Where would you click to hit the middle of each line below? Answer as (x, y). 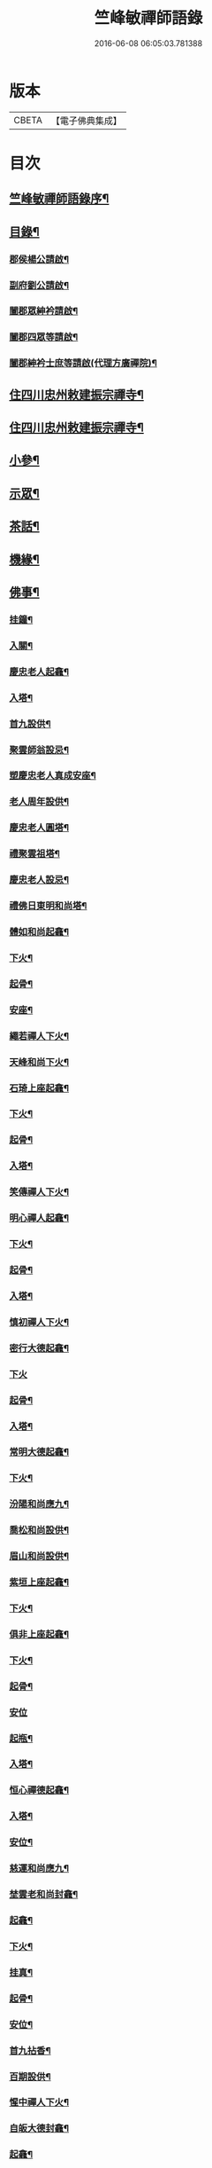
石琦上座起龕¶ (39, 1088)
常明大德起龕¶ (39, 1452)
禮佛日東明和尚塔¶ (48, 906)
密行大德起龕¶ (39, 1347)
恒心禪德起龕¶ (39, 1790)
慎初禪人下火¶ (39, 1322)
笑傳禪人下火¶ (39, 1192)
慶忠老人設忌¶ (39, 880)
